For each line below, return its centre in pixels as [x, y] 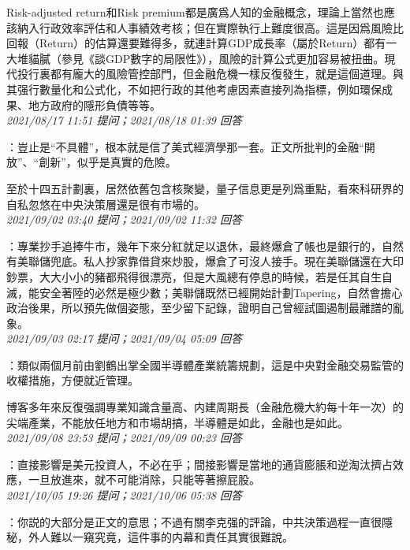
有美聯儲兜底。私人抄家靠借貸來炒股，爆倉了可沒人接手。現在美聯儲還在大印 [205, 261]
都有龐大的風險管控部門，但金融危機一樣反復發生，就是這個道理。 [221, 74]
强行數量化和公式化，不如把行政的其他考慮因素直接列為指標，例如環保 [199, 89]
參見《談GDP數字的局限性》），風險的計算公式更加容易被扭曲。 [223, 58]
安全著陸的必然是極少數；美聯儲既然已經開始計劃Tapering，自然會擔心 [221, 292]
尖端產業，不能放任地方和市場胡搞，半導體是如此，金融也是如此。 [177, 422]
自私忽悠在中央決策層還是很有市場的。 [106, 204]
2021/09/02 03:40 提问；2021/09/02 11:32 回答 [124, 219]
